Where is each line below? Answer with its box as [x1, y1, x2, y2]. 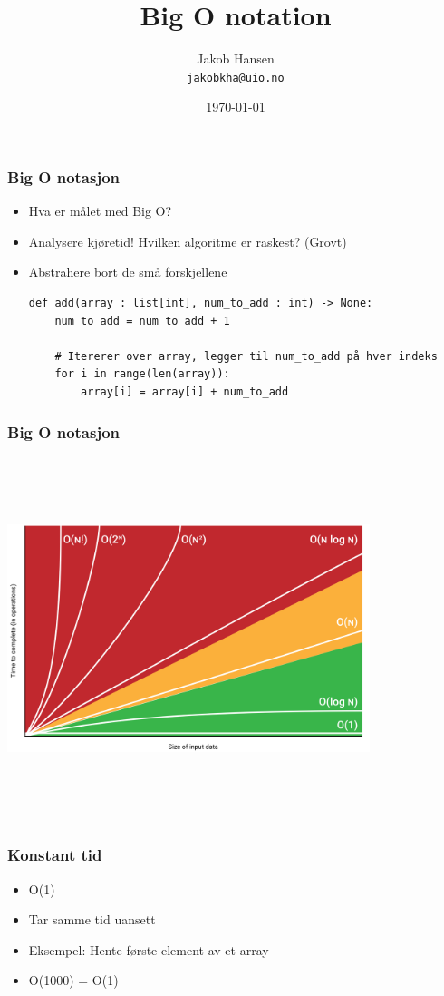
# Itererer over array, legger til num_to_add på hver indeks [54, 349, 438, 363]
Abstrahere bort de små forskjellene [28, 262, 227, 281]
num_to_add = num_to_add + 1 [54, 314, 230, 327]
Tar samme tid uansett [28, 910, 156, 929]
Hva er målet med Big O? [28, 201, 172, 220]
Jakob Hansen [197, 49, 275, 68]
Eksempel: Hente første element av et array [28, 940, 269, 959]
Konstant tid [7, 844, 102, 866]
